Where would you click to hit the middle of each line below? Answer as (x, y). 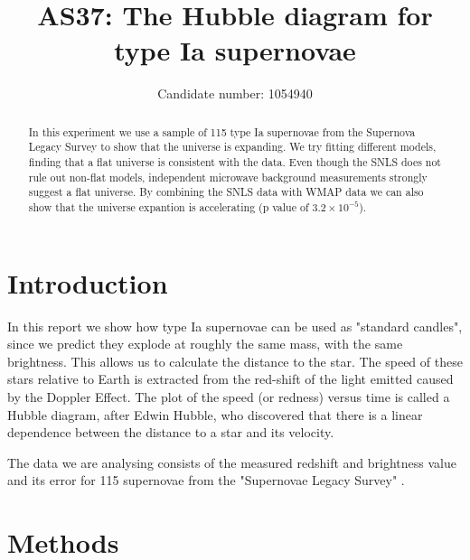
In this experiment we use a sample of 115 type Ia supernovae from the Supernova (222, 131)
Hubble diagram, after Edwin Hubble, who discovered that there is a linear (215, 414)
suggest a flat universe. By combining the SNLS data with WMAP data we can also (226, 192)
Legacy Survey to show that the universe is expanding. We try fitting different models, (232, 147)
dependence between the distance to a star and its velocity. (171, 432)
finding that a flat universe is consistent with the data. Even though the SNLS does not (235, 162)
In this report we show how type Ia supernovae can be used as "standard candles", (235, 326)
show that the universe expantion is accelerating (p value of (169, 206)
